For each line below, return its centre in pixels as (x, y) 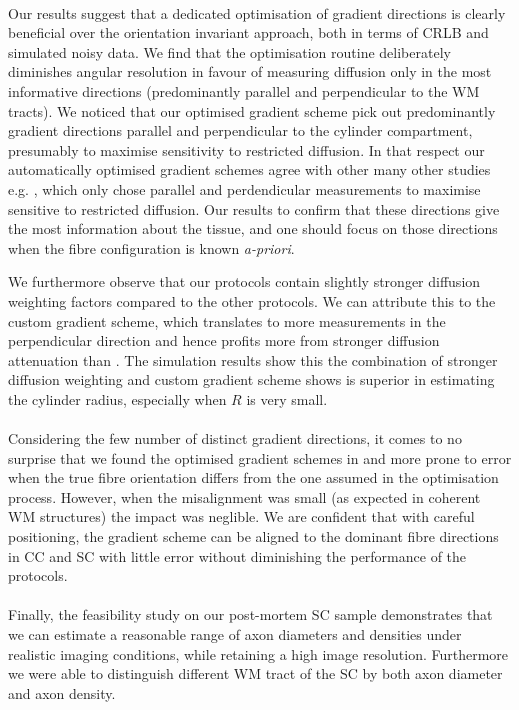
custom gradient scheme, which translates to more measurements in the (227, 320)
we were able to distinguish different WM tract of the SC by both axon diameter (255, 673)
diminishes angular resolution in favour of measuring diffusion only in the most (250, 71)
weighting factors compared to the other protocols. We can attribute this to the (252, 300)
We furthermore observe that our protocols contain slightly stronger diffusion (244, 281)
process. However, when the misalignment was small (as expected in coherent (244, 496)
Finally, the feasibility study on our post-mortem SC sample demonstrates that (250, 614)
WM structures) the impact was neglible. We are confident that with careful (241, 516)
